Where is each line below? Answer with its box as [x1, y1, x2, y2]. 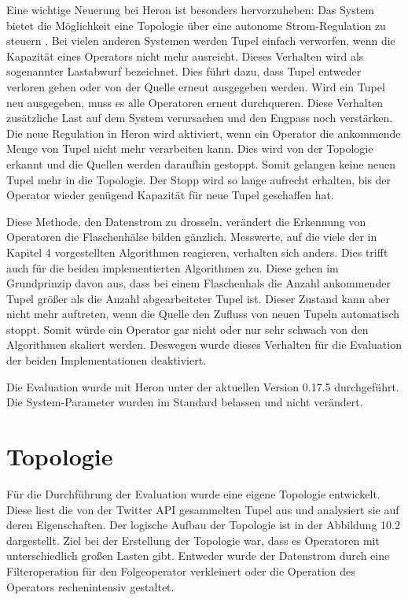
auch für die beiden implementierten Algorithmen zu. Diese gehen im [6, 259, 339, 276]
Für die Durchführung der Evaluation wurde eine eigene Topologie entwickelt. [6, 485, 380, 502]
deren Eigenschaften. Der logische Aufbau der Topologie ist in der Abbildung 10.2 [6, 517, 400, 533]
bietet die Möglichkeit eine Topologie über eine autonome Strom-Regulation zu [6, 17, 386, 33]
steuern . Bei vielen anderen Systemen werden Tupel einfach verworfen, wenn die [6, 32, 395, 49]
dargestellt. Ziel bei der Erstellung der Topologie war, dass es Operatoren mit [6, 531, 380, 548]
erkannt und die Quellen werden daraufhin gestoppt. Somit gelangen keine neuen [6, 155, 395, 172]
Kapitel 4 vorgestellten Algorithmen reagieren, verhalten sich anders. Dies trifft [6, 243, 388, 260]
